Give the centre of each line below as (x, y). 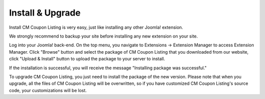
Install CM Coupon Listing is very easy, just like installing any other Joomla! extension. (96, 27)
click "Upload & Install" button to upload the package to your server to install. (87, 59)
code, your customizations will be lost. (48, 90)
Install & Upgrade (45, 13)
